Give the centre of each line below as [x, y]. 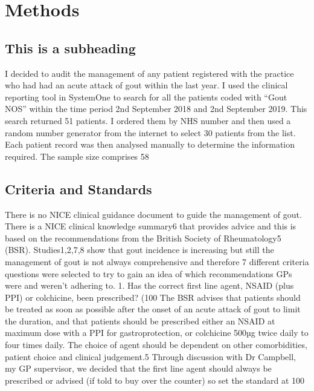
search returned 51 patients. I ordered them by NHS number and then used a [148, 120]
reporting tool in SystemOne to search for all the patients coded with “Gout [146, 97]
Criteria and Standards [78, 189]
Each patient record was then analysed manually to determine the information [150, 144]
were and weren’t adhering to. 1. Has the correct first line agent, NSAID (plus [149, 285]
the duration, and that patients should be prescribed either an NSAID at [140, 320]
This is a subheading [70, 48]
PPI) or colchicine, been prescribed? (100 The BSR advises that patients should [153, 297]
